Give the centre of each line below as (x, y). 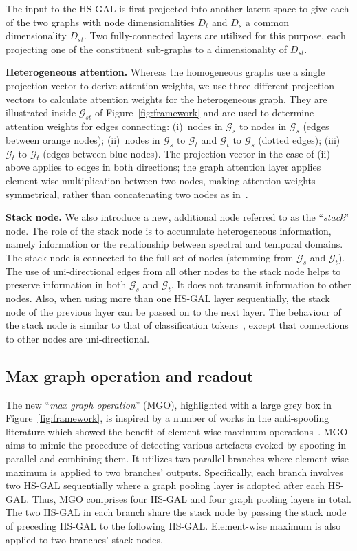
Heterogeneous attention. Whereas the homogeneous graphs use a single (165, 72)
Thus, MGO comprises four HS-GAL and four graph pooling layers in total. (192, 498)
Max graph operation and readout (130, 375)
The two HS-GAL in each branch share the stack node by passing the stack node (176, 512)
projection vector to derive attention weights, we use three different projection (170, 85)
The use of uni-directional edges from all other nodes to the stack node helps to (173, 271)
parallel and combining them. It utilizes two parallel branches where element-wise (177, 458)
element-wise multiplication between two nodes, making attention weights (161, 180)
